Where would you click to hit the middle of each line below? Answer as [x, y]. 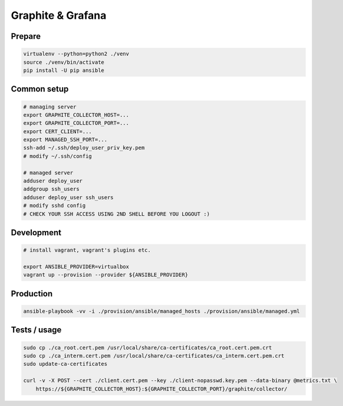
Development [36, 233]
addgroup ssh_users [51, 189]
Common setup [40, 89]
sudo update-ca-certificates [65, 364]
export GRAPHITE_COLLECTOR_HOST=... [76, 115]
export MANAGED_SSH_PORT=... [65, 140]
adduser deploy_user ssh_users [69, 197]
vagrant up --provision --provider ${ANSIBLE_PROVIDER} [106, 275]
